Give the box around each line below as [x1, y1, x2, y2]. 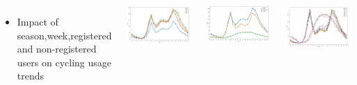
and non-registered [17, 41, 97, 56]
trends [17, 68, 45, 83]
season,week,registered [17, 28, 112, 42]
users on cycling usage [17, 55, 111, 69]
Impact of [17, 15, 58, 28]
